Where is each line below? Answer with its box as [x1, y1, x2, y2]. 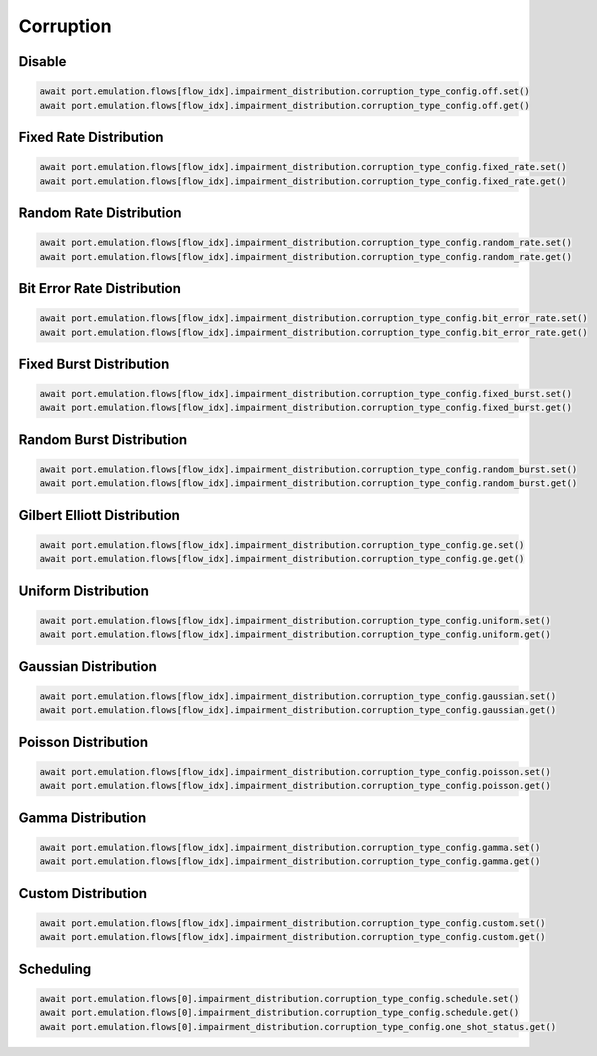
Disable [18, 53, 67, 70]
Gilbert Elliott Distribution [18, 506, 180, 524]
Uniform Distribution [18, 582, 150, 599]
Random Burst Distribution [18, 431, 188, 448]
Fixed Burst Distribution [18, 355, 170, 372]
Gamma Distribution [18, 809, 147, 826]
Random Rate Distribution [18, 204, 182, 221]
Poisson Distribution [18, 733, 149, 750]
